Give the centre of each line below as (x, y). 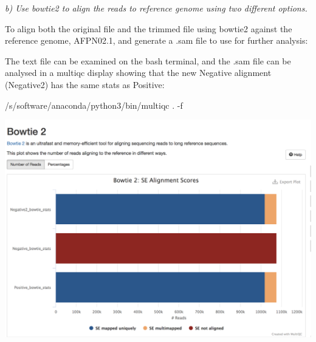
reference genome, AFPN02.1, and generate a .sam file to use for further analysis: (156, 40)
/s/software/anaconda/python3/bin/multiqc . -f (94, 105)
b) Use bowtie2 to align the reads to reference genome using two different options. (156, 8)
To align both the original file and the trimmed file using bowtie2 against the (149, 28)
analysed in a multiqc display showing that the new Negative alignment (138, 73)
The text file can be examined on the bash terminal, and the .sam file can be (148, 60)
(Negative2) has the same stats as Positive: (85, 84)
